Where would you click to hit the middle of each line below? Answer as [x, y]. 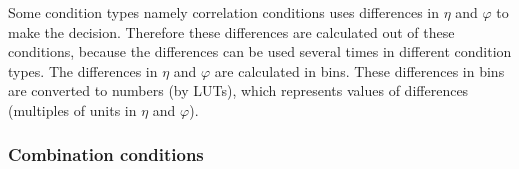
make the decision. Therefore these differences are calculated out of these [231, 31]
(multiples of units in [72, 109]
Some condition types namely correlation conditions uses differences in [223, 12]
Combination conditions [106, 154]
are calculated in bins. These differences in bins [359, 70]
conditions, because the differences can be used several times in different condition [260, 51]
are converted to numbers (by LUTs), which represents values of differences [238, 90]
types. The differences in [83, 70]
